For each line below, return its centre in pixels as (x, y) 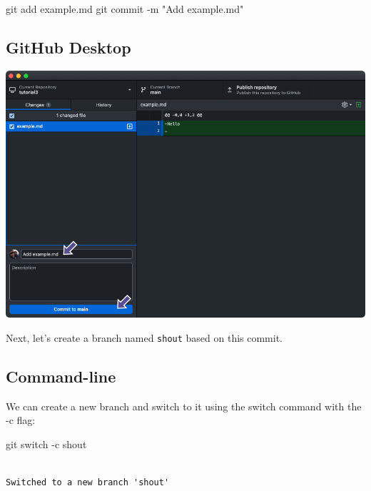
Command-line (61, 376)
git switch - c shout (46, 444)
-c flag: (21, 420)
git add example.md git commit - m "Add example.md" (125, 9)
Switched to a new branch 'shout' (88, 483)
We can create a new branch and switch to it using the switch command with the (184, 406)
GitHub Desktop (68, 47)
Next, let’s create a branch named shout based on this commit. (144, 337)
